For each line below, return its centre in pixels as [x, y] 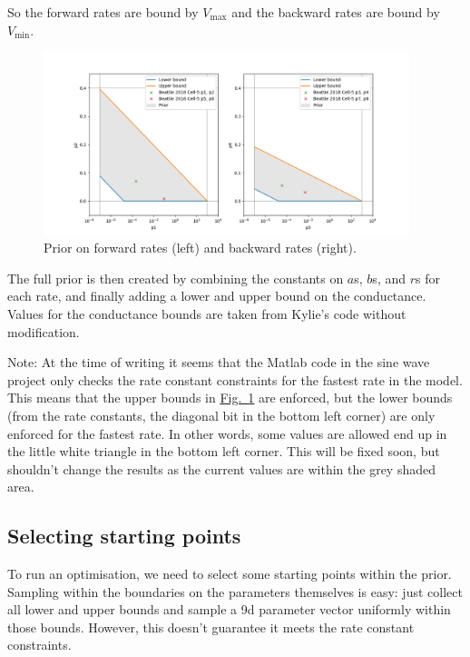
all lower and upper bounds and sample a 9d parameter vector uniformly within [229, 609]
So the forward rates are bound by [103, 12]
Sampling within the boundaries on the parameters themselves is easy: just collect [235, 591]
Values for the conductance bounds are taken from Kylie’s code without [207, 313]
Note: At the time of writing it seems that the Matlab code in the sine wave [219, 362]
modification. [44, 331]
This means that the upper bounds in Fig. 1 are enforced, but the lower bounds [230, 398]
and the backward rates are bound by [336, 12]
